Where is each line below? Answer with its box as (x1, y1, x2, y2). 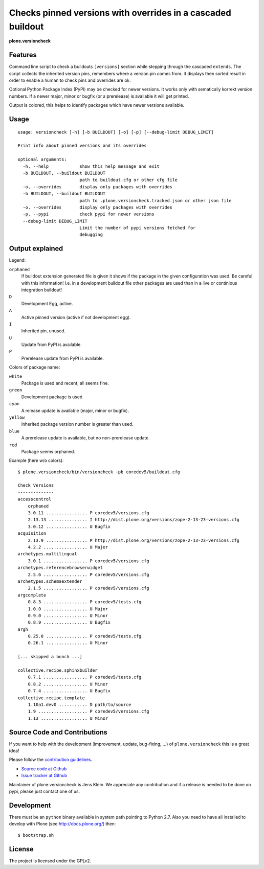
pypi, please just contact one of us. (9, 788, 80, 795)
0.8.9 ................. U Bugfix (27, 619, 111, 625)
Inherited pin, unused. (21, 328, 66, 334)
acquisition (18, 531, 46, 536)
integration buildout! (21, 287, 62, 293)
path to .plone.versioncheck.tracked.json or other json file (79, 198, 232, 203)
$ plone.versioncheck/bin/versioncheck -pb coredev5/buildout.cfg (18, 469, 180, 475)
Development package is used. (21, 394, 84, 400)
